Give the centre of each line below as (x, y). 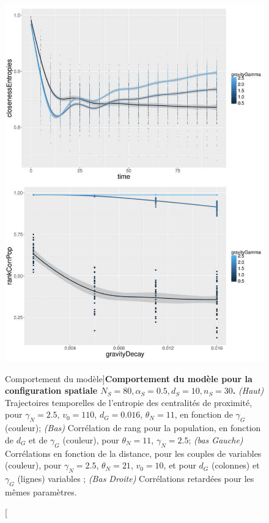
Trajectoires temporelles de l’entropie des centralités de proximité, (129, 402)
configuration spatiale (51, 390)
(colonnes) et (236, 465)
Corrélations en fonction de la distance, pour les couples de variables (133, 453)
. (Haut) (248, 390)
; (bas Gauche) (216, 439)
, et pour (180, 465)
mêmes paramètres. (41, 491)
